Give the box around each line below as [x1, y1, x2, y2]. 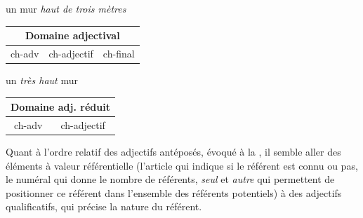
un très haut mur [6, 73, 78, 88]
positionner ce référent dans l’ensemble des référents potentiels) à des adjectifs [6, 185, 342, 200]
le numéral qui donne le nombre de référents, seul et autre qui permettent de [6, 172, 335, 186]
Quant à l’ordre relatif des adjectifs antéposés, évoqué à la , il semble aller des [6, 144, 341, 159]
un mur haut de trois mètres [6, 1, 126, 15]
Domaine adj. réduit [11, 100, 110, 114]
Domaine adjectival [25, 28, 120, 43]
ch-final [103, 46, 135, 60]
